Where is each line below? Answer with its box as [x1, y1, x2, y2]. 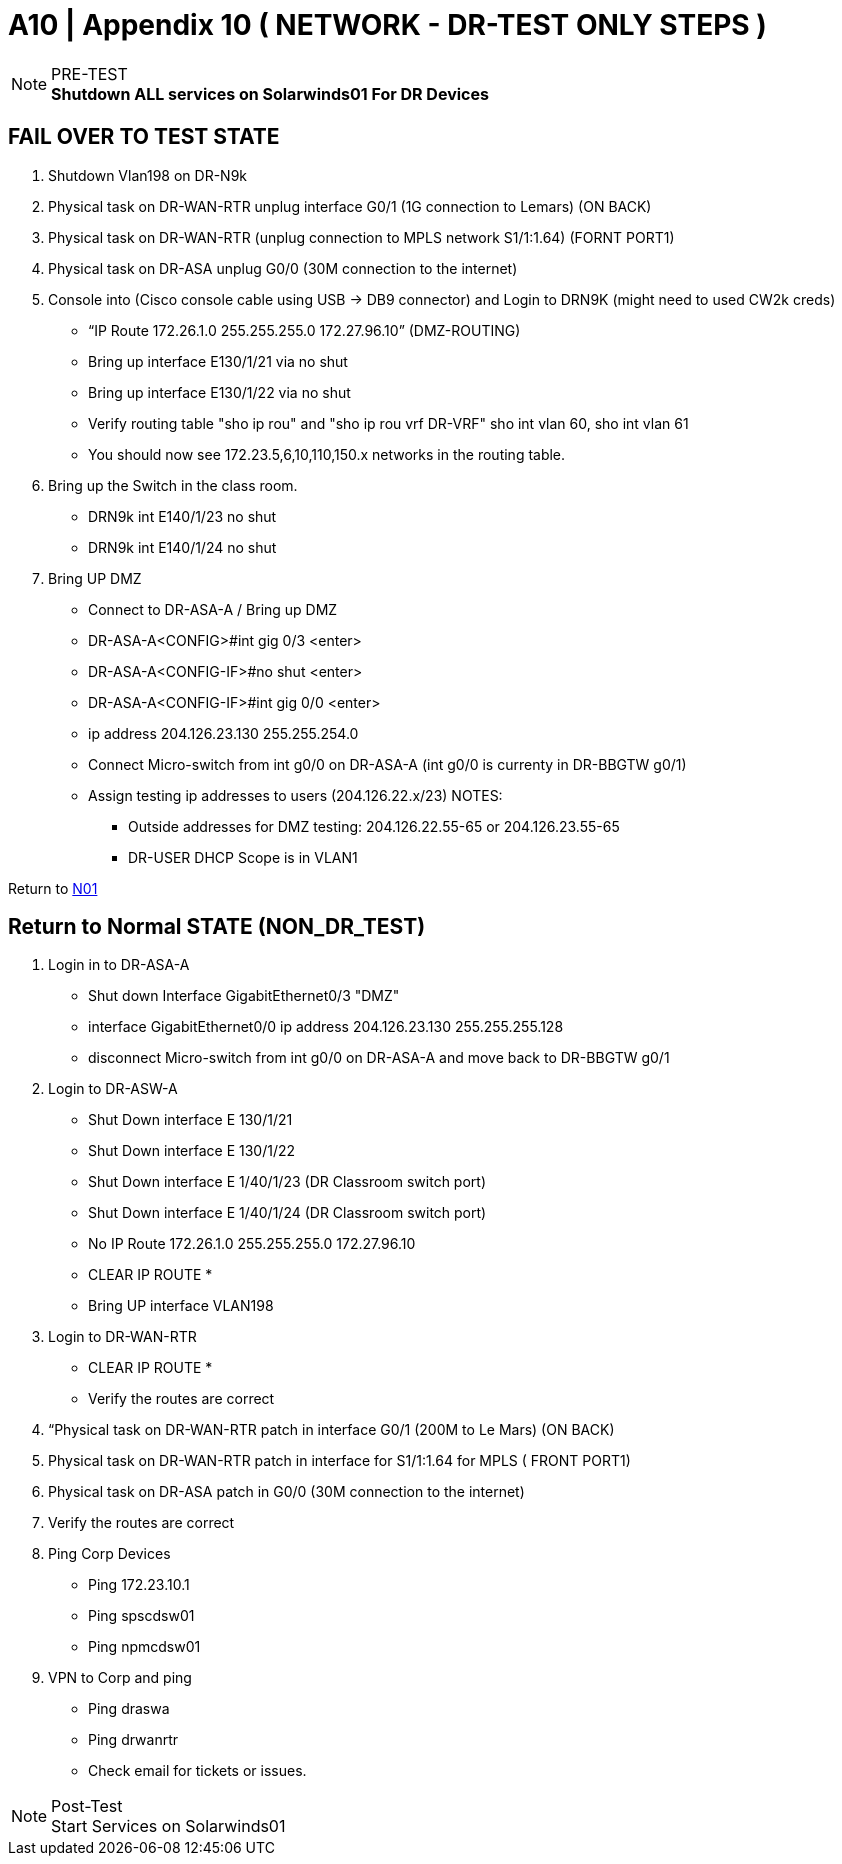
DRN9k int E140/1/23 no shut [88, 507, 277, 525]
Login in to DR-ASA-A [48, 956, 190, 974]
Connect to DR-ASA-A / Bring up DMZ [88, 600, 338, 618]
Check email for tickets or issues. [88, 1762, 307, 1780]
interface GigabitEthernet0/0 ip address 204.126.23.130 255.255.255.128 [88, 1018, 564, 1036]
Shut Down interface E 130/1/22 [88, 1142, 296, 1160]
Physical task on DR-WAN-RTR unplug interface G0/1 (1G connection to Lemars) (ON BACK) [48, 197, 652, 215]
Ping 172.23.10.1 [88, 1576, 190, 1594]
